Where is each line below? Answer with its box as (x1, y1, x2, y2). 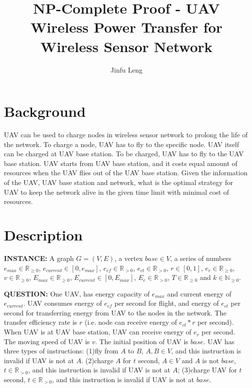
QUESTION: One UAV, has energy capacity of (4, 288, 150, 298)
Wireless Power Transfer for (30, 17, 223, 37)
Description (4, 224, 83, 244)
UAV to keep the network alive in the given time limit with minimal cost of (4, 186, 229, 197)
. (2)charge (81, 355, 113, 365)
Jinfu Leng (110, 64, 143, 74)
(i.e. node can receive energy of (85, 317, 177, 327)
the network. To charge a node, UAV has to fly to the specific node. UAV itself (4, 139, 239, 149)
